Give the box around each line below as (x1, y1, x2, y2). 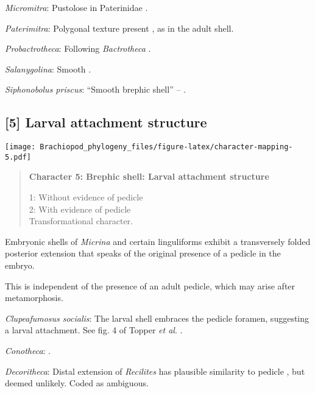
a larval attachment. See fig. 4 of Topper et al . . (5, 324, 183, 336)
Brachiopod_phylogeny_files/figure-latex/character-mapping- (40, 143, 293, 152)
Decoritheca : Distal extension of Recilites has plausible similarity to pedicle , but (5, 364, 305, 377)
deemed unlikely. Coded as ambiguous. (5, 377, 149, 389)
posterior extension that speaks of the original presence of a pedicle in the (5, 247, 281, 260)
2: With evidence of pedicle (29, 202, 131, 215)
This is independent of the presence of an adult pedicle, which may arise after (5, 279, 296, 292)
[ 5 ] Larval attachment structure (5, 113, 207, 132)
